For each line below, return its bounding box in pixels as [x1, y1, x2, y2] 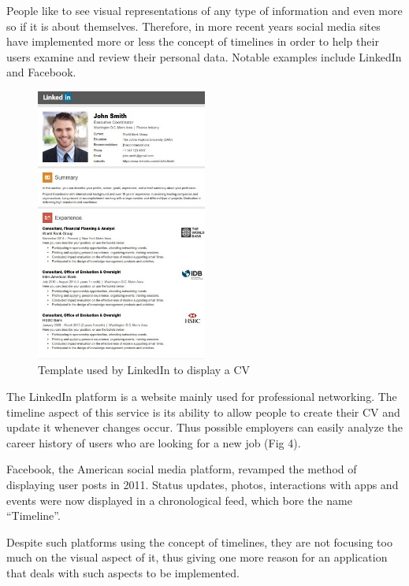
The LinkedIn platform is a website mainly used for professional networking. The [6, 388, 397, 404]
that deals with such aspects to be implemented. [6, 564, 240, 580]
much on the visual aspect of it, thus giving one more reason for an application [6, 549, 388, 566]
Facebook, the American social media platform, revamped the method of [6, 461, 357, 477]
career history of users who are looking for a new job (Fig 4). [6, 434, 301, 451]
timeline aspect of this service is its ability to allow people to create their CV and [6, 403, 400, 420]
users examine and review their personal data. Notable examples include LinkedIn [6, 48, 402, 65]
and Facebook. [6, 64, 76, 80]
